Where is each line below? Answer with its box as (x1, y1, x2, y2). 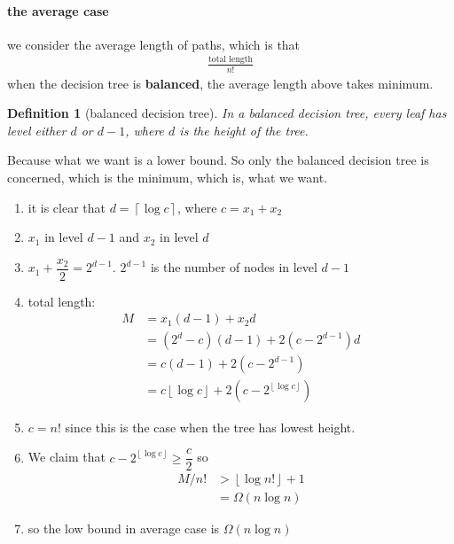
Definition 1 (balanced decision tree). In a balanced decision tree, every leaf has (7, 104, 447, 122)
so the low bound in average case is (27, 519, 220, 538)
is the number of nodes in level (150, 258, 317, 276)
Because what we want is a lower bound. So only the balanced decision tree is (7, 151, 429, 169)
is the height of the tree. (179, 120, 309, 139)
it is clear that (27, 198, 106, 216)
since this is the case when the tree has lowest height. (65, 417, 356, 436)
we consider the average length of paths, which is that (7, 35, 301, 53)
